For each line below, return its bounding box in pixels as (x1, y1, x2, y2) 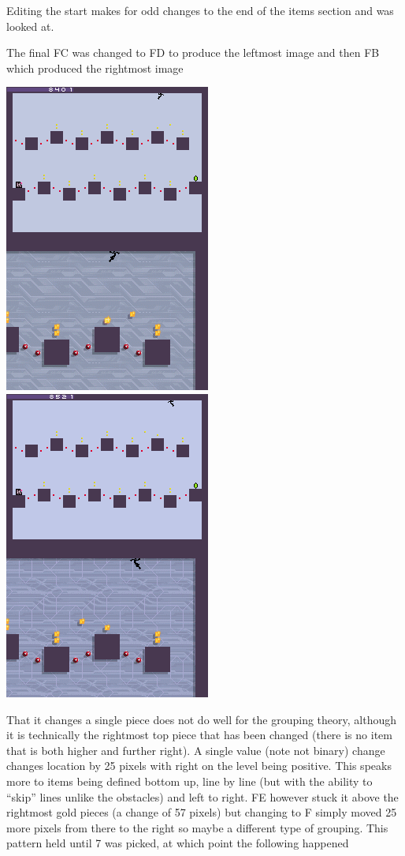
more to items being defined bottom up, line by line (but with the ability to (6, 772, 373, 789)
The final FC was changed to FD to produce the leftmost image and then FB (6, 44, 380, 61)
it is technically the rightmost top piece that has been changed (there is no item (6, 726, 392, 743)
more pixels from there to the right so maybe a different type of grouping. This (6, 819, 388, 835)
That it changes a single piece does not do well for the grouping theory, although (6, 711, 397, 727)
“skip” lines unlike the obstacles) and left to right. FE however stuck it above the (6, 788, 399, 805)
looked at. (6, 17, 54, 34)
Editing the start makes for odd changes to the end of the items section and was (6, 2, 394, 18)
